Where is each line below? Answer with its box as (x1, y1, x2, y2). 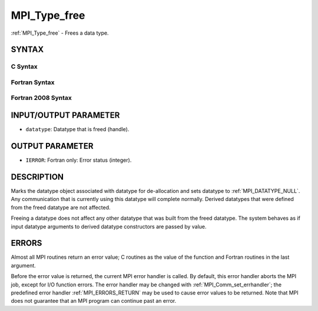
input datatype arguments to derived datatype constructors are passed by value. (11, 223, 207, 230)
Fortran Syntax (11, 78, 55, 86)
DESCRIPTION (11, 172, 64, 182)
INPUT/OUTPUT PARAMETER (11, 111, 120, 121)
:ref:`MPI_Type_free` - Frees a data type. (11, 29, 109, 36)
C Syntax (11, 62, 38, 71)
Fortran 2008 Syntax (11, 94, 72, 102)
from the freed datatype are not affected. (11, 203, 111, 211)
